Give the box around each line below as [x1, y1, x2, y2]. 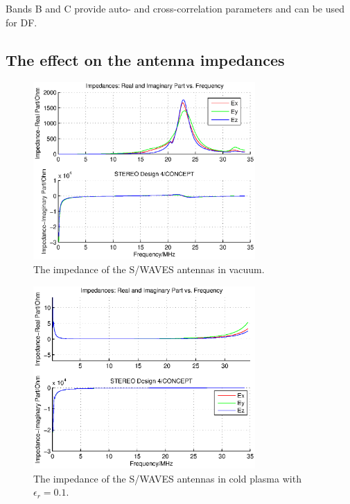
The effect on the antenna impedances [6, 49, 285, 70]
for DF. [6, 15, 37, 29]
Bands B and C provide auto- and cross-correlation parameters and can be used [6, 1, 345, 15]
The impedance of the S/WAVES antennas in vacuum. [33, 261, 265, 276]
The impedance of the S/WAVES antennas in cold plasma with [33, 471, 301, 485]
